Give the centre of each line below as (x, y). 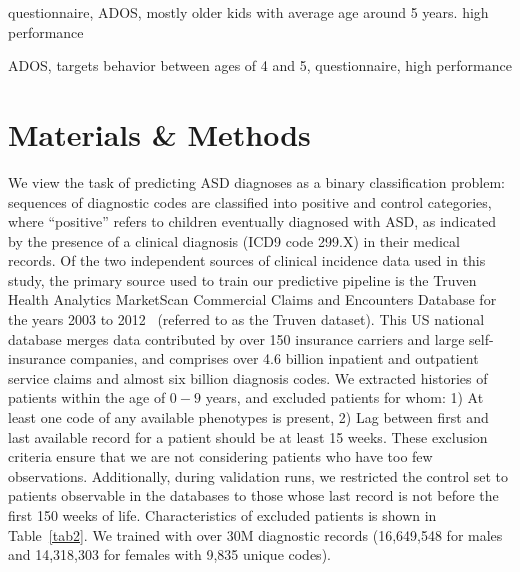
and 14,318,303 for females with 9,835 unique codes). (169, 554)
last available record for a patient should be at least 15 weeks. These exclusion (248, 436)
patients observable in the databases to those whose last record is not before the (253, 495)
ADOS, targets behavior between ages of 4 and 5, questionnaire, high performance (260, 65)
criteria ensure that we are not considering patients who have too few (220, 456)
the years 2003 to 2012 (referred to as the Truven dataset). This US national (246, 319)
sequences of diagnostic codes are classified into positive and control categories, (250, 201)
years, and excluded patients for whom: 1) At (344, 397)
